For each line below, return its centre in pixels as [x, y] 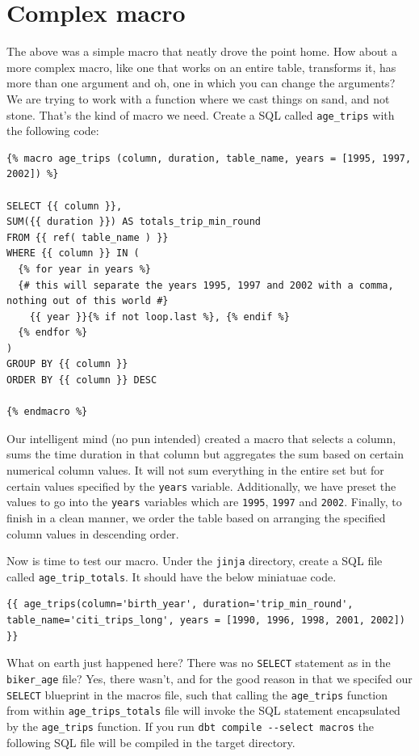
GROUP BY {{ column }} [67, 364]
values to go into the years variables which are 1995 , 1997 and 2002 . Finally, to [204, 502]
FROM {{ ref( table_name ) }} [88, 237]
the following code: [53, 131]
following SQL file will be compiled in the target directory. [151, 742]
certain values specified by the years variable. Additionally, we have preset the [201, 486]
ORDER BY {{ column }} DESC [82, 380]
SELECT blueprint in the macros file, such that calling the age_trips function [197, 694]
